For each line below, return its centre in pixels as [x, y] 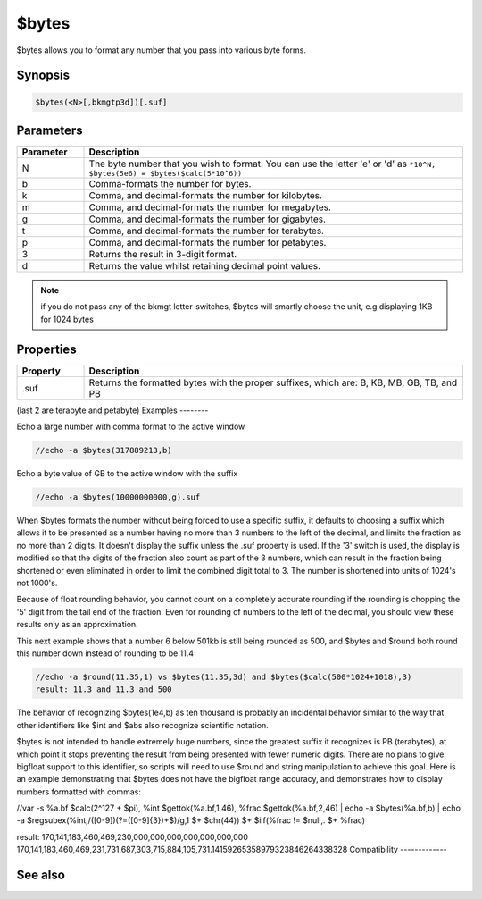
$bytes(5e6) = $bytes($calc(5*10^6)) [166, 174]
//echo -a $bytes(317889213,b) [104, 450]
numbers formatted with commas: [79, 792]
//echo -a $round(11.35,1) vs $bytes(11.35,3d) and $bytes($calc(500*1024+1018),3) [224, 676]
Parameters [50, 130]
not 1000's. [37, 583]
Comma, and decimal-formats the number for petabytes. [208, 243]
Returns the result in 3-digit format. [163, 255]
